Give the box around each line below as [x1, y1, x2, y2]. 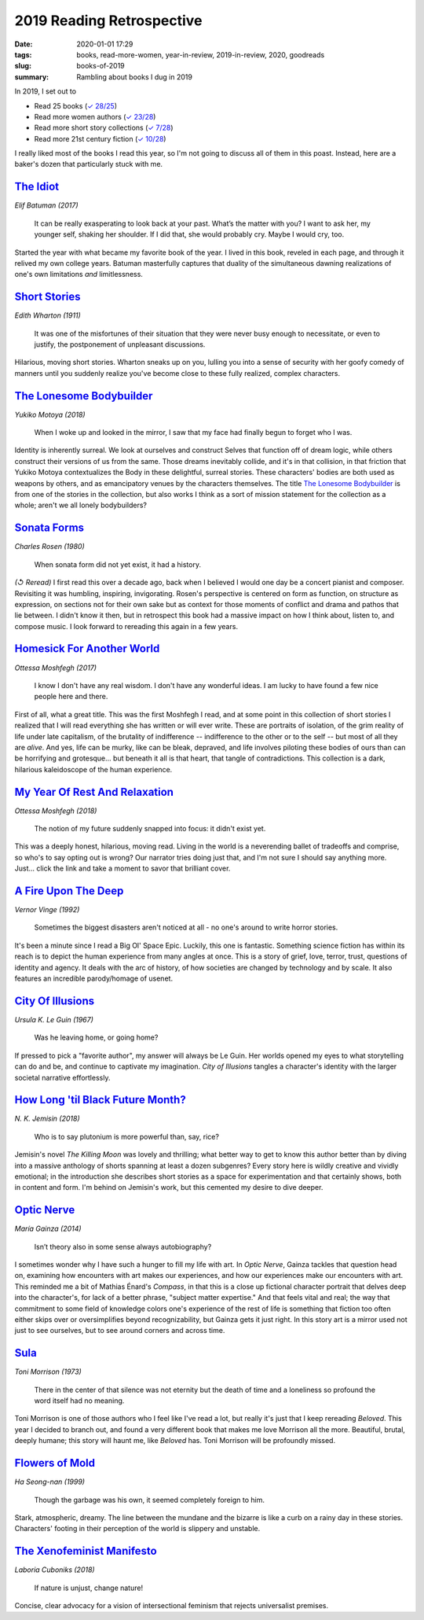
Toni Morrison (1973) [14, 1367, 82, 1376]
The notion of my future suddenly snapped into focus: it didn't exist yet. [34, 824, 266, 833]
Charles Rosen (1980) [14, 542, 86, 551]
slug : [14, 61, 31, 71]
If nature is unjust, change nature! [34, 1583, 144, 1592]
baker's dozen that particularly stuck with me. [14, 160, 163, 169]
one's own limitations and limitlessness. [14, 270, 143, 279]
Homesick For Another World [14, 642, 160, 656]
